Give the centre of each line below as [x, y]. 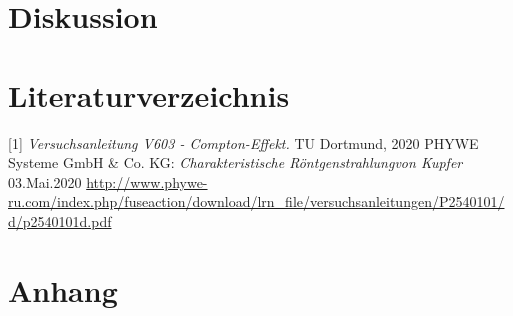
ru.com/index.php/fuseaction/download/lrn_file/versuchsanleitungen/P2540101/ [256, 201]
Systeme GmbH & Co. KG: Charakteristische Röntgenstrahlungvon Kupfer [235, 162]
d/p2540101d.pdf [60, 220]
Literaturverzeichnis [149, 94]
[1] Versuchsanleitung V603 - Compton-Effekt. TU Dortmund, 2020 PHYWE [243, 142]
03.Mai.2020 [45, 181]
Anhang [63, 289]
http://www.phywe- [147, 181]
